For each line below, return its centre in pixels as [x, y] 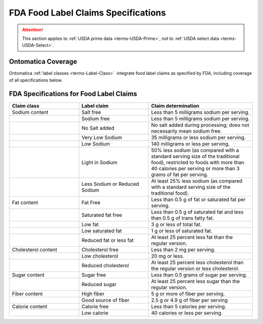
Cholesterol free [100, 250]
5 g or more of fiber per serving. [188, 293]
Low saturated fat [102, 231]
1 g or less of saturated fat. [182, 231]
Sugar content [28, 275]
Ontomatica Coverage [43, 62]
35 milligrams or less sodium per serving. [198, 137]
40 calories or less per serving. [187, 313]
